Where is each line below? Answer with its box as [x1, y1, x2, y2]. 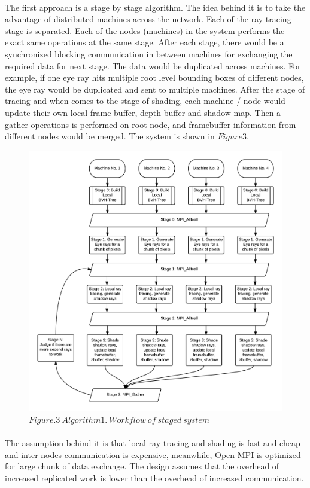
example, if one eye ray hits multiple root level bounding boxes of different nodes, [5, 71, 304, 84]
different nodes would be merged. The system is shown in [5, 130, 215, 142]
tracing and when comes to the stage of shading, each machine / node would [5, 94, 285, 107]
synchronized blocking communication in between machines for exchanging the [5, 47, 293, 60]
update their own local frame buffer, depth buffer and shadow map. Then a [5, 106, 281, 118]
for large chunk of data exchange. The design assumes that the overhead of [5, 460, 279, 472]
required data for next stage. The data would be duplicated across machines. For [5, 59, 301, 72]
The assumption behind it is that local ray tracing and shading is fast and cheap [5, 436, 300, 449]
